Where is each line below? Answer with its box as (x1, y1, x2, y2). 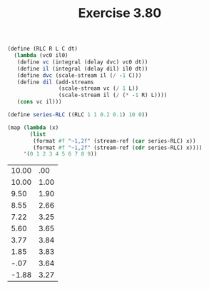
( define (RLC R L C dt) (7, 45, 78, 53)
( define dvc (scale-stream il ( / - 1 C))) (16, 71, 142, 79)
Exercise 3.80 (78, 5, 162, 21)
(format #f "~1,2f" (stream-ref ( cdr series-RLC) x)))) (33, 144, 203, 151)
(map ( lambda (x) (7, 123, 59, 131)
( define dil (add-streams (16, 78, 94, 86)
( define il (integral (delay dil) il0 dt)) (16, 65, 148, 72)
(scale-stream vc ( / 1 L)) (58, 85, 139, 92)
